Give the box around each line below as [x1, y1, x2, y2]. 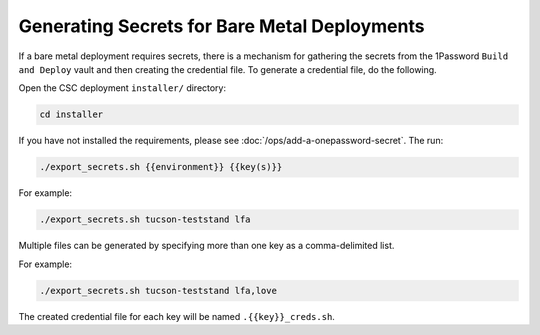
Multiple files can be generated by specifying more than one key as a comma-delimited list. [18, 240, 395, 252]
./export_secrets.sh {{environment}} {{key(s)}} [39, 161, 283, 173]
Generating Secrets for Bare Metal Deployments [18, 15, 425, 37]
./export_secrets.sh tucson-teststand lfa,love [39, 285, 277, 296]
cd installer [39, 109, 104, 120]
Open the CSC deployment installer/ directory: [18, 82, 227, 94]
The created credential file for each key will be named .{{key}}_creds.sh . [18, 310, 335, 322]
